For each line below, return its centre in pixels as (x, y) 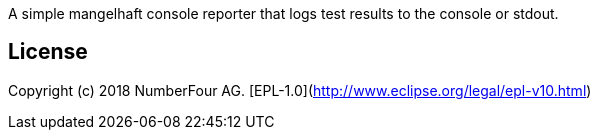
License (48, 52)
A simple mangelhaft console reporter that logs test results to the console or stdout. (283, 13)
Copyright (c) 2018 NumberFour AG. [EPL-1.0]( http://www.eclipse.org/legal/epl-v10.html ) (300, 90)
